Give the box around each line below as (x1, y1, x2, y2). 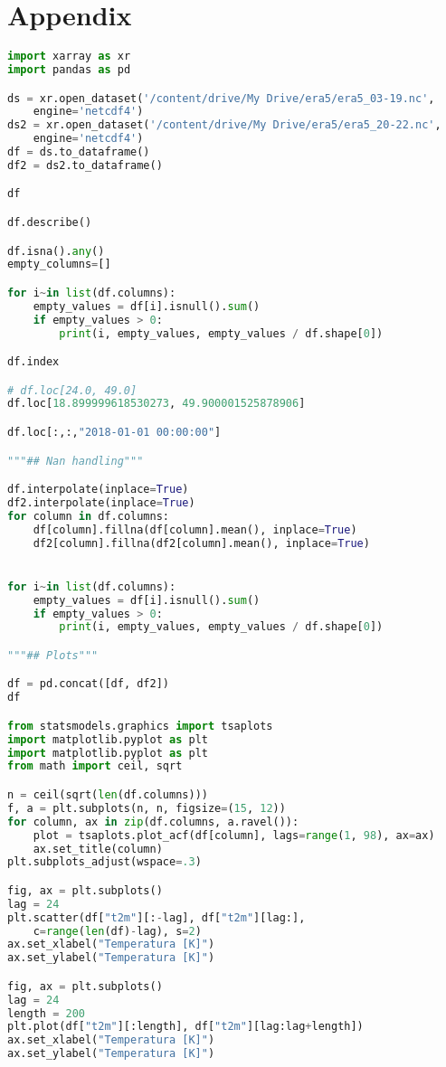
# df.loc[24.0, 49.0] (7, 383, 138, 397)
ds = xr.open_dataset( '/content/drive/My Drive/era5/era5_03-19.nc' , (7, 91, 435, 105)
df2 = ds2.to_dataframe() (7, 158, 163, 172)
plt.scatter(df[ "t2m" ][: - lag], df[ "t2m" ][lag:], (7, 911, 306, 924)
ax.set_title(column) (33, 842, 163, 855)
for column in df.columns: (7, 509, 169, 523)
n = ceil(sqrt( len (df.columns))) (7, 788, 208, 801)
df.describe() (7, 215, 92, 229)
